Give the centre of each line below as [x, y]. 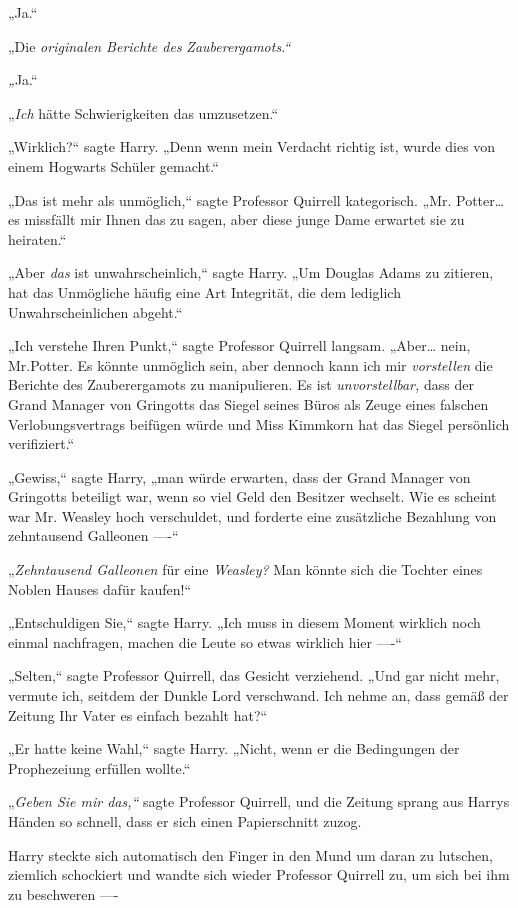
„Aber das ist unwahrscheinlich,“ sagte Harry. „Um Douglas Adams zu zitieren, [251, 272]
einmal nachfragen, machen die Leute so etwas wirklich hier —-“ [205, 641]
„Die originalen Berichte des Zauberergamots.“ [149, 45]
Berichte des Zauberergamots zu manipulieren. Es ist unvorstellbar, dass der [241, 384]
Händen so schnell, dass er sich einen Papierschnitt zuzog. [185, 821]
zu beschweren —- [63, 893]
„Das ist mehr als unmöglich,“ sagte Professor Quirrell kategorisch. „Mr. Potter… [256, 199]
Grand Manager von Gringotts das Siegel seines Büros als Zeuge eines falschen [248, 403]
